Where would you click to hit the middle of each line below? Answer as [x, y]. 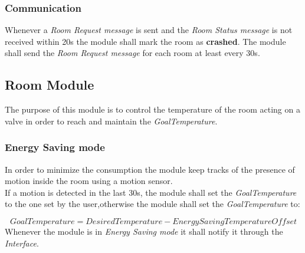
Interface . [22, 243]
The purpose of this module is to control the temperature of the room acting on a [152, 109]
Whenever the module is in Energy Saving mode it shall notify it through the [144, 231]
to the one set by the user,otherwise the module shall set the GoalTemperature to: [152, 204]
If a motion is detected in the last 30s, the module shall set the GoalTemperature [151, 192]
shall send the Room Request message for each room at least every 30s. [132, 53]
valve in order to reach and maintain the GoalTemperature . [111, 121]
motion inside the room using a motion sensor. [89, 181]
